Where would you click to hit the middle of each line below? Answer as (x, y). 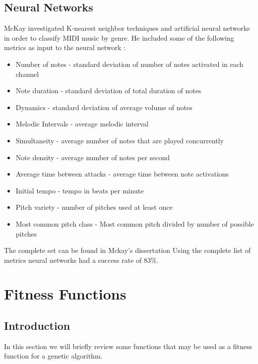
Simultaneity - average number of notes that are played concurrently (120, 140)
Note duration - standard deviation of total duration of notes (108, 91)
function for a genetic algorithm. (53, 356)
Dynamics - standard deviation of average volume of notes (104, 107)
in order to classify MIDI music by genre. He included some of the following (119, 37)
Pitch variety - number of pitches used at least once (94, 207)
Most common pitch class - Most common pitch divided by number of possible (135, 223)
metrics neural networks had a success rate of (73, 260)
